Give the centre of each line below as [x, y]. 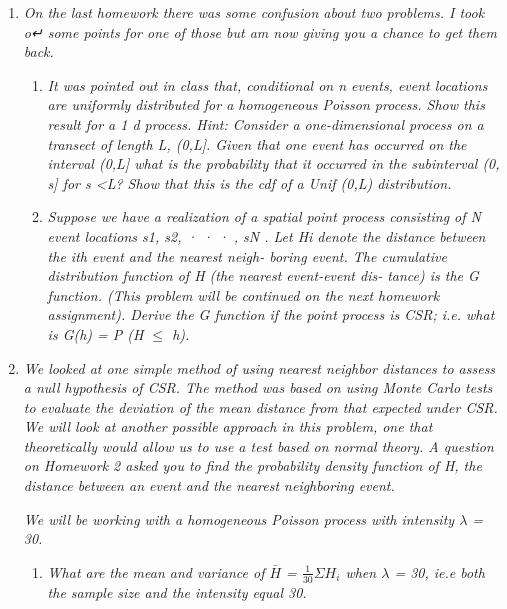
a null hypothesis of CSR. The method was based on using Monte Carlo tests [258, 387]
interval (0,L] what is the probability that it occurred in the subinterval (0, [273, 163]
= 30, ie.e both [439, 571]
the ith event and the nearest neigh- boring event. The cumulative [247, 255]
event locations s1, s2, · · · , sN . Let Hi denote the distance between [266, 235]
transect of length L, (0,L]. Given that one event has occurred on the [257, 143]
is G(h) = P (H [95, 333]
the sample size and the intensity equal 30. [177, 591]
